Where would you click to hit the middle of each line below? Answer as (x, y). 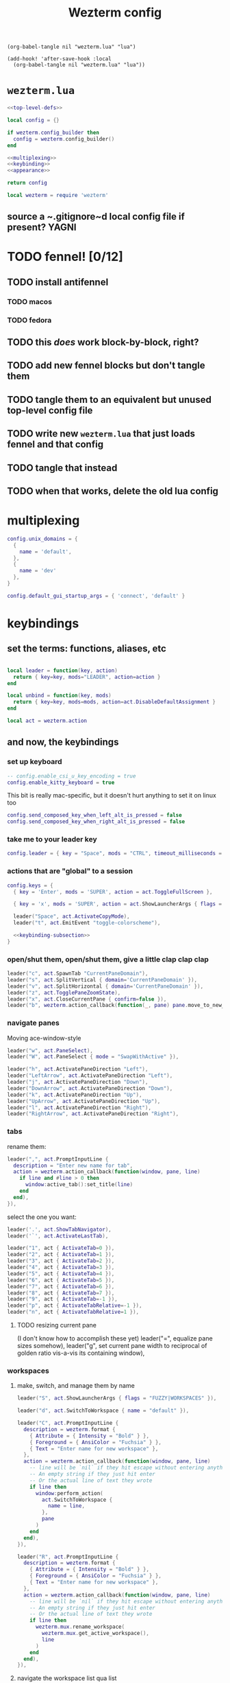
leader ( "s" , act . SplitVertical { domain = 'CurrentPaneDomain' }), (102, 979)
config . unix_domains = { (42, 539)
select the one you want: (42, 1217)
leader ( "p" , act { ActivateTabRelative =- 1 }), (75, 1305)
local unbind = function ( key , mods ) (59, 696)
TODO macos (30, 301)
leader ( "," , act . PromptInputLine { (58, 1159)
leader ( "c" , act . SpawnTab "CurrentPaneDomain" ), (78, 974)
